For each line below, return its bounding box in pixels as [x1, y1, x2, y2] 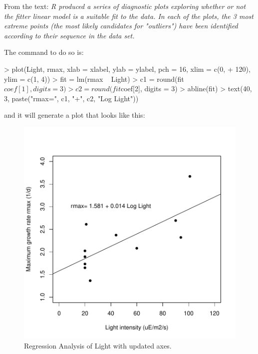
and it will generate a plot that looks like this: [4, 110, 145, 120]
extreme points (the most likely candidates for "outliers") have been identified [4, 20, 238, 31]
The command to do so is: [4, 47, 84, 57]
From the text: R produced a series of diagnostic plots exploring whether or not [4, 1, 246, 11]
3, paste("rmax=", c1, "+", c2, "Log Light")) [4, 93, 139, 103]
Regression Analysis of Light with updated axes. [24, 340, 172, 351]
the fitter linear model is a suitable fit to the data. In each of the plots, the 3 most [4, 10, 254, 21]
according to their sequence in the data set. [4, 30, 135, 40]
